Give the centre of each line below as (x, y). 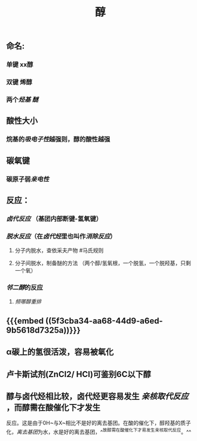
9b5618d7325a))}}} (43, 330)
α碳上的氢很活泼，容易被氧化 (60, 352)
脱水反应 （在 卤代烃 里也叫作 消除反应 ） (61, 236)
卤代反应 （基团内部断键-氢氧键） (54, 219)
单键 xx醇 (20, 65)
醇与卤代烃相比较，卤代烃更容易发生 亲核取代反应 (97, 396)
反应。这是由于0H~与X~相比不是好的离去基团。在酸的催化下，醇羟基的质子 (98, 423)
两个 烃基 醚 (22, 99)
